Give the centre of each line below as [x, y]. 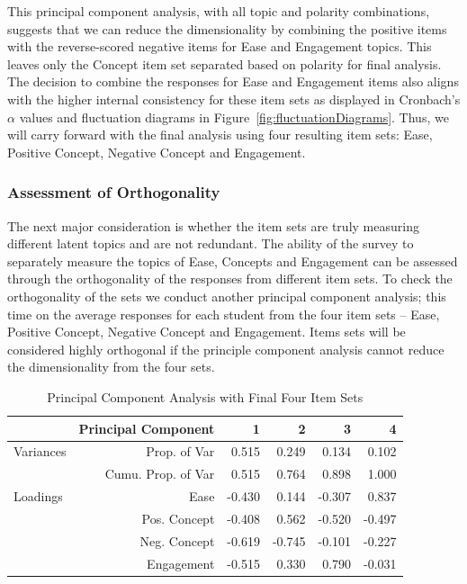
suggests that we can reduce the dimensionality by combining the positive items [227, 28]
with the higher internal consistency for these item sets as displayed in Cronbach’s [234, 99]
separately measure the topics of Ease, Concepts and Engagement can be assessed [233, 261]
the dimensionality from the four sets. [111, 367]
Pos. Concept [178, 518]
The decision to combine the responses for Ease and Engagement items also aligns [233, 81]
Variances [40, 451]
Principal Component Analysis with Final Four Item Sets [205, 396]
